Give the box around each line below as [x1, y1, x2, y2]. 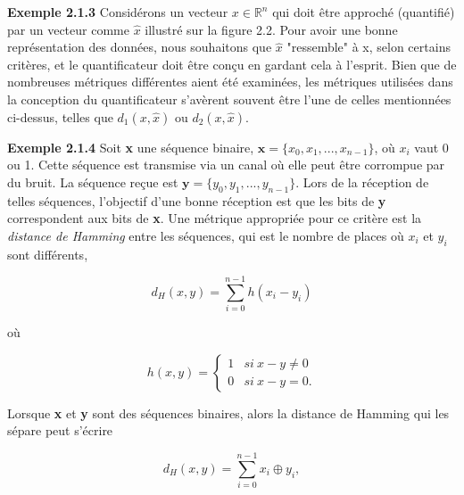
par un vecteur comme [7, 20, 129, 38]
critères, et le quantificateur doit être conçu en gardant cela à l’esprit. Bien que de [7, 54, 457, 73]
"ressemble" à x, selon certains [286, 37, 451, 56]
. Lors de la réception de [295, 172, 429, 191]
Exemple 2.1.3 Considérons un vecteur [7, 3, 228, 21]
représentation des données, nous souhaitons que [7, 37, 272, 56]
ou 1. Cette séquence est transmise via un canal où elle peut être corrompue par [7, 155, 445, 174]
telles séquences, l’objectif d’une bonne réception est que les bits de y [7, 191, 386, 210]
